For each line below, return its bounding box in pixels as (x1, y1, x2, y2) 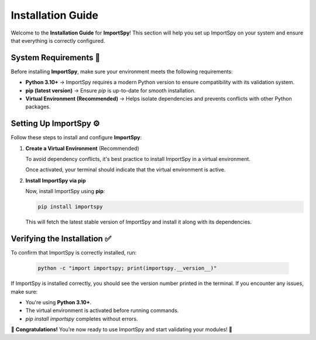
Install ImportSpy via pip (25, 177, 86, 184)
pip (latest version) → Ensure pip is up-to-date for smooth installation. (25, 87, 196, 94)
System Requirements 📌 (11, 53, 101, 63)
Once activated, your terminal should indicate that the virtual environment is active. (25, 166, 226, 173)
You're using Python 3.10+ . (25, 298, 92, 305)
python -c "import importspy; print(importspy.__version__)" (37, 265, 217, 272)
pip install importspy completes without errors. (25, 315, 138, 322)
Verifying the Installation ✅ (11, 234, 111, 244)
